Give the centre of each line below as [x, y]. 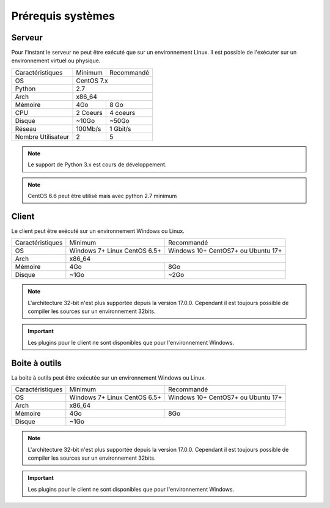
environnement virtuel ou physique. [56, 61]
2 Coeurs [90, 112]
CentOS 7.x [92, 81]
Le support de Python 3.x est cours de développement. [97, 164]
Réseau [26, 128]
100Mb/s [89, 128]
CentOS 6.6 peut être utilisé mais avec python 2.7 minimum [102, 196]
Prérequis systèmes [63, 16]
